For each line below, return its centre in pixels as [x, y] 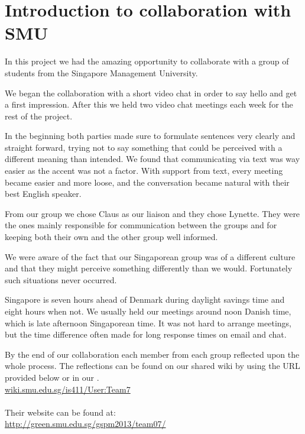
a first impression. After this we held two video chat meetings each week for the [149, 104]
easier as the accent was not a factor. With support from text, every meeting [144, 171]
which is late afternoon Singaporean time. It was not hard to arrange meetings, [148, 323]
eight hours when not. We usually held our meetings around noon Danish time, [148, 311]
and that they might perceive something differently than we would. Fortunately [149, 268]
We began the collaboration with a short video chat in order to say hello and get [151, 93]
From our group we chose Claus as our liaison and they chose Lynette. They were [152, 213]
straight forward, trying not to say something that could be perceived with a [144, 147]
